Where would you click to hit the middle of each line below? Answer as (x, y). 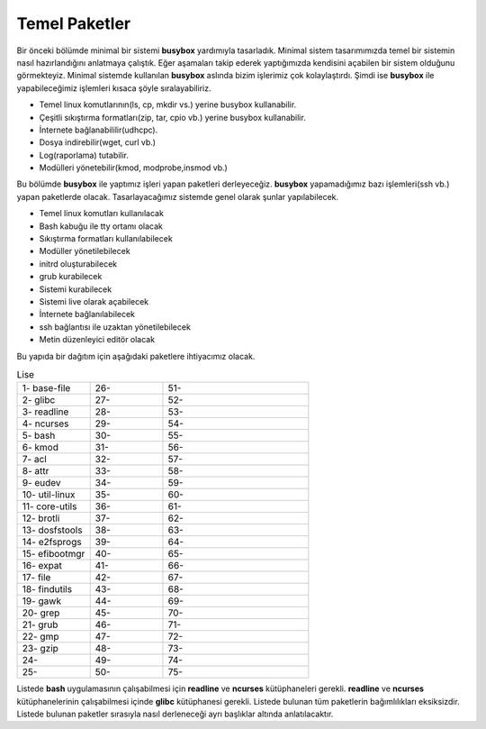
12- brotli (41, 518)
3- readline (45, 412)
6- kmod (40, 448)
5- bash (39, 435)
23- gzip (40, 649)
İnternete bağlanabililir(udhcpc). (99, 130)
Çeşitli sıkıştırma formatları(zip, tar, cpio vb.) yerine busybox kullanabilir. (172, 117)
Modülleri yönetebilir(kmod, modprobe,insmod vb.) (134, 168)
